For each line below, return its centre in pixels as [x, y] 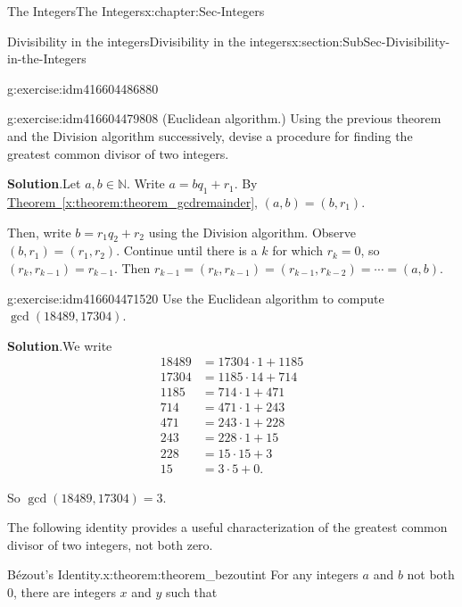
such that [192, 591]
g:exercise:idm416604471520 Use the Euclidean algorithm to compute [196, 298]
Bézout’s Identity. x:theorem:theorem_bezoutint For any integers [183, 574]
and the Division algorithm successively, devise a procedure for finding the [210, 135]
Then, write [39, 232]
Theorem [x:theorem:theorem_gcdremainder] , [133, 201]
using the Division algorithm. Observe [252, 232]
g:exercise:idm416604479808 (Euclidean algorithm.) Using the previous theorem [224, 118]
